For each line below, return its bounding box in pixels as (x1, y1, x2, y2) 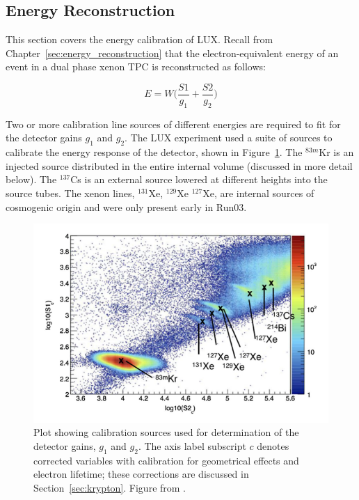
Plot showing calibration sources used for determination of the (33, 425, 299, 439)
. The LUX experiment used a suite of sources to (125, 130, 333, 145)
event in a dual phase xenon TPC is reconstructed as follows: (6, 59, 266, 74)
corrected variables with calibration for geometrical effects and (33, 453, 299, 467)
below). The (6, 172, 57, 187)
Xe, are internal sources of (202, 186, 314, 201)
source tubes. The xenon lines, (6, 186, 135, 201)
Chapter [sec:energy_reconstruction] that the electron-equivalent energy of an (6, 45, 339, 60)
